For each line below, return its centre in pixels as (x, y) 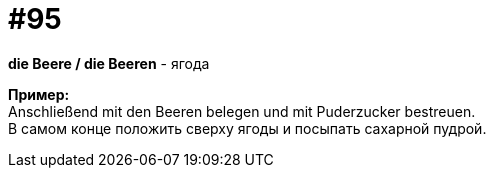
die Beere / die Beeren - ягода (109, 63)
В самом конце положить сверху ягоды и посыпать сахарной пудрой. (247, 128)
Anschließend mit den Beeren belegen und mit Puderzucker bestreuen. (242, 111)
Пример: (39, 94)
